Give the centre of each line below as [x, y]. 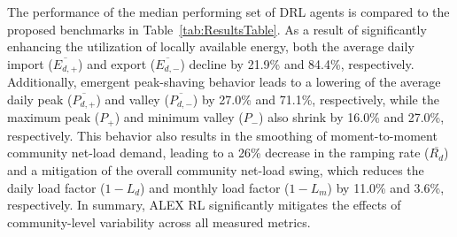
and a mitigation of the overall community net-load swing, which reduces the [216, 169]
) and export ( [117, 63]
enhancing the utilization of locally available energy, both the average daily [211, 46]
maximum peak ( [54, 117]
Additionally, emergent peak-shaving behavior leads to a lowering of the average [224, 82]
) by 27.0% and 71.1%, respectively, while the [316, 99]
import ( [30, 63]
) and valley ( [132, 99]
